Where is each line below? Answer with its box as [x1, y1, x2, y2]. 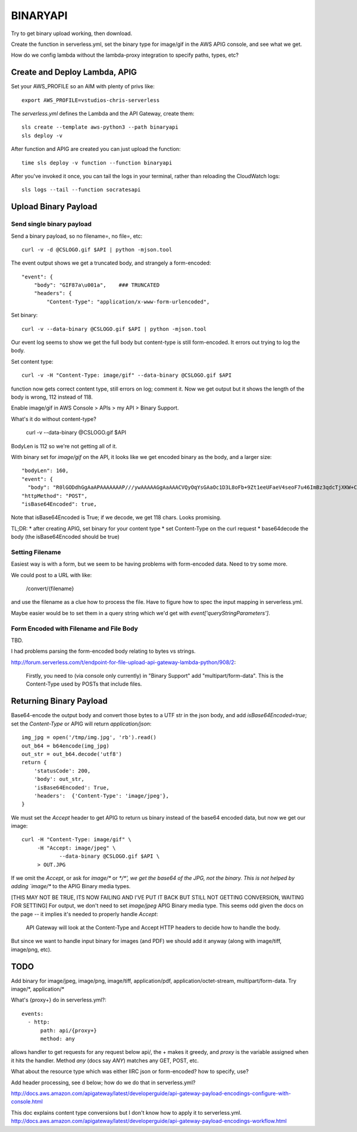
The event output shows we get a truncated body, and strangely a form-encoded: [11, 259, 211, 266]
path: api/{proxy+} [40, 1027, 98, 1034]
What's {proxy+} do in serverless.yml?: [11, 996, 107, 1004]
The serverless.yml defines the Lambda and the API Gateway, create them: [11, 110, 195, 117]
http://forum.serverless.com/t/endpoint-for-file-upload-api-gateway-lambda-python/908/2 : [11, 659, 236, 666]
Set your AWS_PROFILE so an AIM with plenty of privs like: [11, 83, 155, 90]
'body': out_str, [33, 776, 84, 783]
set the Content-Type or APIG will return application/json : [11, 720, 152, 727]
